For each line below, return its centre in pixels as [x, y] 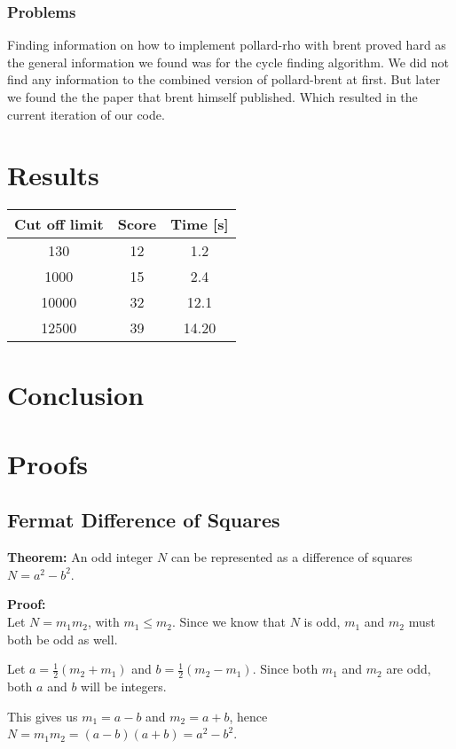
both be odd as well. [63, 639]
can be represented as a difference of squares [291, 557]
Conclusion [76, 394]
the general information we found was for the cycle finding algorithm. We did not [228, 62]
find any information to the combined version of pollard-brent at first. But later [224, 79]
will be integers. [124, 687]
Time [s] [200, 224]
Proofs [47, 463]
